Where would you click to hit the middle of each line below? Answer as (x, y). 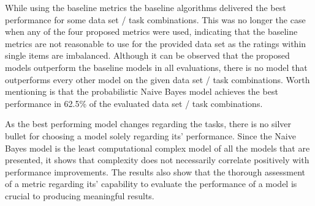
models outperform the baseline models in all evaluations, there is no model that (156, 67)
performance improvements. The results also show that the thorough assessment (155, 171)
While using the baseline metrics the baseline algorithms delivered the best (146, 7)
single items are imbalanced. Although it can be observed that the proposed (147, 55)
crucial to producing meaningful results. (80, 195)
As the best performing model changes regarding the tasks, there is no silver (148, 124)
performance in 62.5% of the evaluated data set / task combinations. (134, 103)
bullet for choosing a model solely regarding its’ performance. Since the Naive (150, 135)
